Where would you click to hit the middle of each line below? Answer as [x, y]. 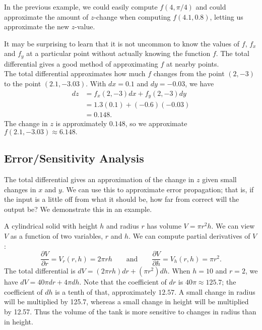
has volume [164, 226]
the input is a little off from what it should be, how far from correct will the [122, 199]
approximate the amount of [46, 16]
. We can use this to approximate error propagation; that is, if [158, 189]
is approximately [81, 123]
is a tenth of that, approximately [106, 291]
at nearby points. [193, 63]
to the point [23, 84]
